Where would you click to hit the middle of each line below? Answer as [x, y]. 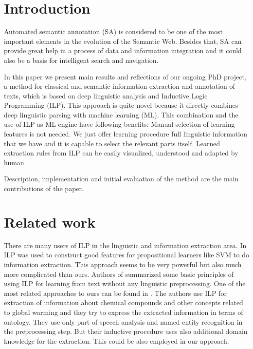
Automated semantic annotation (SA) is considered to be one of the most [113, 31]
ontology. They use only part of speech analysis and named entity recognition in [123, 321]
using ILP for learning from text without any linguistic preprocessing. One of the [125, 283]
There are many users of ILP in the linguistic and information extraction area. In [125, 245]
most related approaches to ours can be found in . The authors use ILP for [115, 293]
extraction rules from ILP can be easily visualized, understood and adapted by [121, 153]
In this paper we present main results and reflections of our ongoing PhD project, [125, 76]
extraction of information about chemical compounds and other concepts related [124, 302]
